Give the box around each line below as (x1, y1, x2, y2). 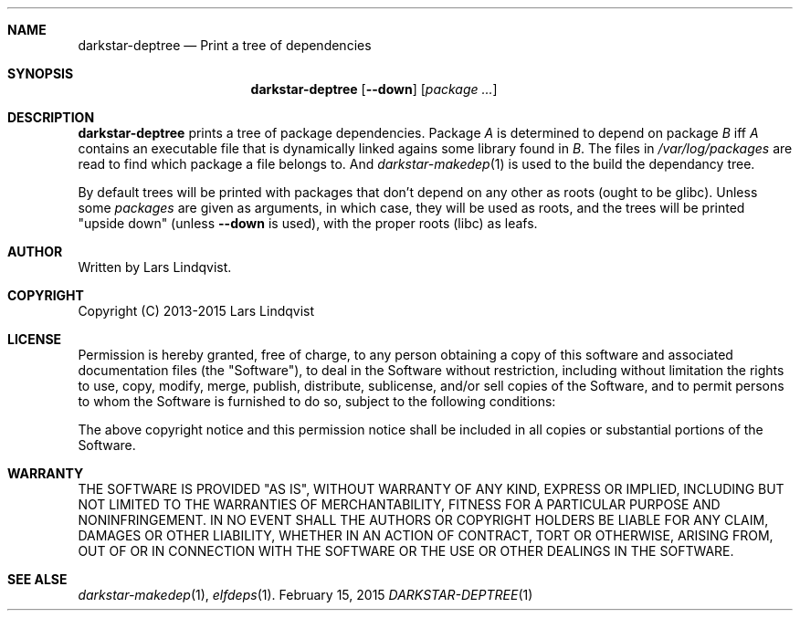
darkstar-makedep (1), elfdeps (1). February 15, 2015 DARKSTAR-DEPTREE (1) (78, 587, 533, 602)
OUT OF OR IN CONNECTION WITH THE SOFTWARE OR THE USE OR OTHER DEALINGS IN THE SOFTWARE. (78, 543, 734, 559)
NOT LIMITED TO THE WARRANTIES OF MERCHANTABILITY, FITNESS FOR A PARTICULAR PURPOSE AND (78, 497, 721, 512)
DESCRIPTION (7, 110, 95, 125)
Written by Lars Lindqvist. (78, 259, 232, 275)
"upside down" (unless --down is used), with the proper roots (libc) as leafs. (78, 215, 538, 231)
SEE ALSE (7, 571, 68, 587)
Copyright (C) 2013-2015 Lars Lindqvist (78, 303, 315, 319)
